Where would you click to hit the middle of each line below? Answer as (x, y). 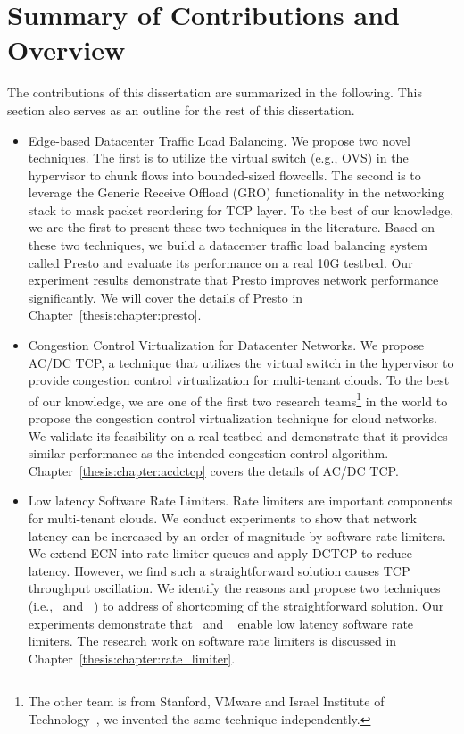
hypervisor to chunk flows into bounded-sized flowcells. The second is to (224, 175)
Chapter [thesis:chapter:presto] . (115, 315)
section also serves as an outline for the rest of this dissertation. (181, 109)
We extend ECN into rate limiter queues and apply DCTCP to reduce (220, 553)
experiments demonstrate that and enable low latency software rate (221, 623)
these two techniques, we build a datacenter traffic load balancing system (228, 245)
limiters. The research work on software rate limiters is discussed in (212, 641)
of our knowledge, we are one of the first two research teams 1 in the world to (238, 399)
